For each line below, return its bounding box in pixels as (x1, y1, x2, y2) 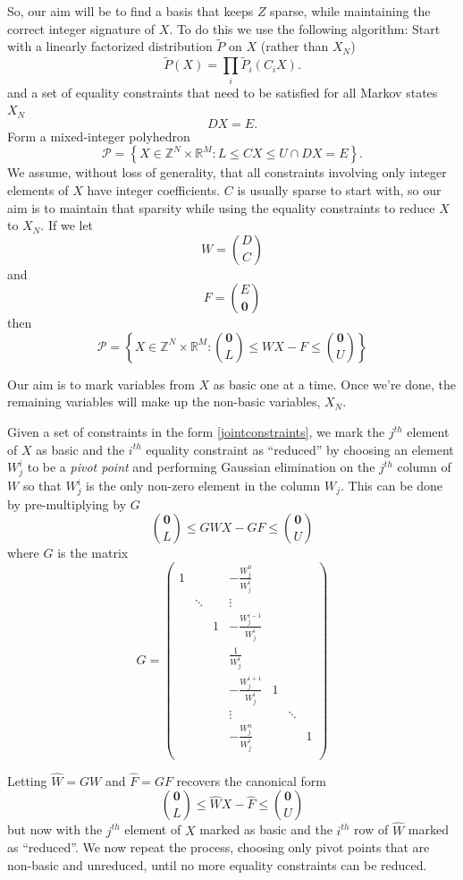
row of (354, 820, 389, 839)
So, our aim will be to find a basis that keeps (7, 2, 254, 20)
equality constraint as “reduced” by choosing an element (146, 440, 454, 458)
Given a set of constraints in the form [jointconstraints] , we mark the (7, 423, 385, 441)
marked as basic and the (199, 820, 333, 839)
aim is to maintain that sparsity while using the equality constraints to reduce (7, 198, 435, 217)
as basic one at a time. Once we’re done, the (213, 374, 457, 393)
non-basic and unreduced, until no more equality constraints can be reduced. (7, 855, 427, 874)
